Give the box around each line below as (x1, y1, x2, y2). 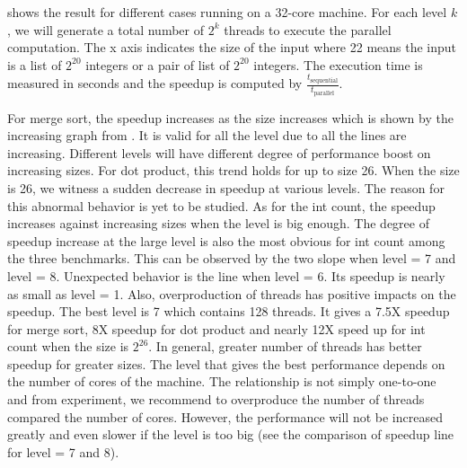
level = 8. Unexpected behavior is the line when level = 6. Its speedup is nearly (7, 266, 445, 285)
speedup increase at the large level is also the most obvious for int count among (7, 231, 445, 250)
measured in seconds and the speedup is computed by (7, 74, 303, 93)
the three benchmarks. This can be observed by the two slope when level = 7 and (7, 249, 456, 268)
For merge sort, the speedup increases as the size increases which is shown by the (7, 108, 454, 127)
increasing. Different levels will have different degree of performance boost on (7, 143, 431, 162)
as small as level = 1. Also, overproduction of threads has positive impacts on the (7, 284, 456, 303)
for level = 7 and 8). (7, 442, 119, 461)
